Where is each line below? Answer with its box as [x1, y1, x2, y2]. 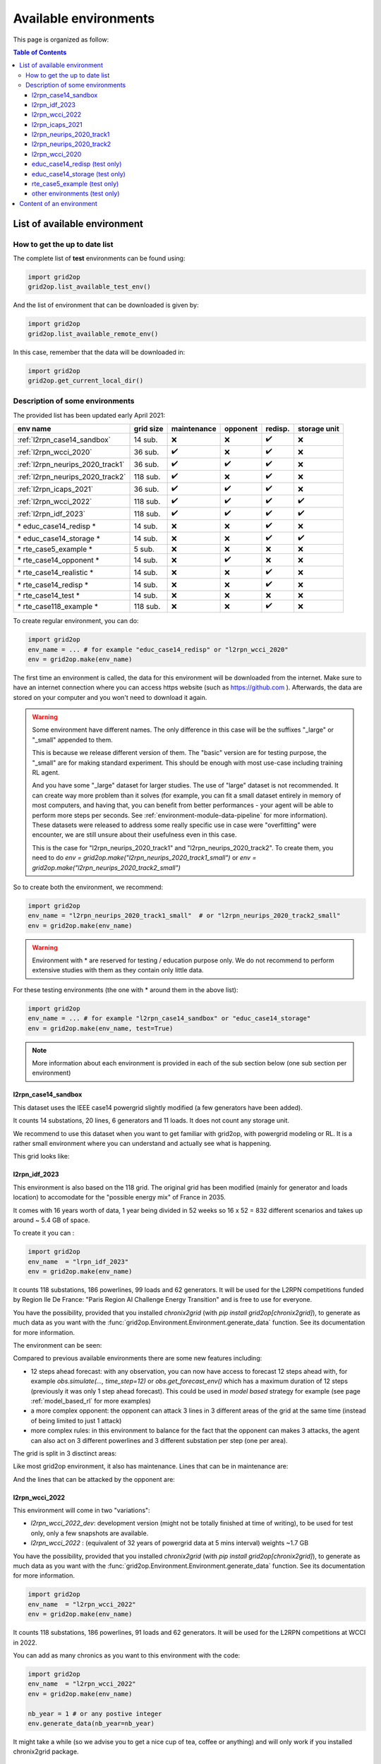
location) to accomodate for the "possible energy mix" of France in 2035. [13, 1193, 226, 1202]
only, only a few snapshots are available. [30, 1528, 149, 1538]
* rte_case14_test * [17, 591, 80, 600]
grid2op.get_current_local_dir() [28, 377, 144, 385]
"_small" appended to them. [32, 735, 113, 744]
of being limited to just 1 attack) [30, 1416, 122, 1425]
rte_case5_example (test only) [32, 180, 119, 188]
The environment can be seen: [13, 1341, 102, 1350]
